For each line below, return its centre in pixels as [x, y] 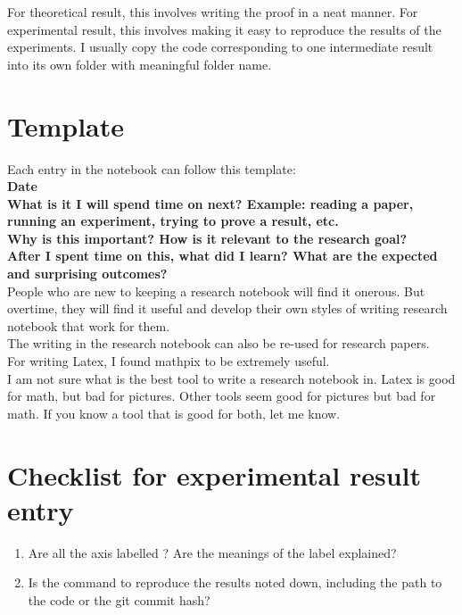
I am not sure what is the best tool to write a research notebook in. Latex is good [231, 378]
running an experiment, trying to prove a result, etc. [173, 221]
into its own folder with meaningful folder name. [140, 64]
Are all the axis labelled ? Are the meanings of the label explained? [212, 552]
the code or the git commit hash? [119, 599]
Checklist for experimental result [214, 474]
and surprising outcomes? [87, 274]
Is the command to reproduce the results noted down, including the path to [235, 582]
